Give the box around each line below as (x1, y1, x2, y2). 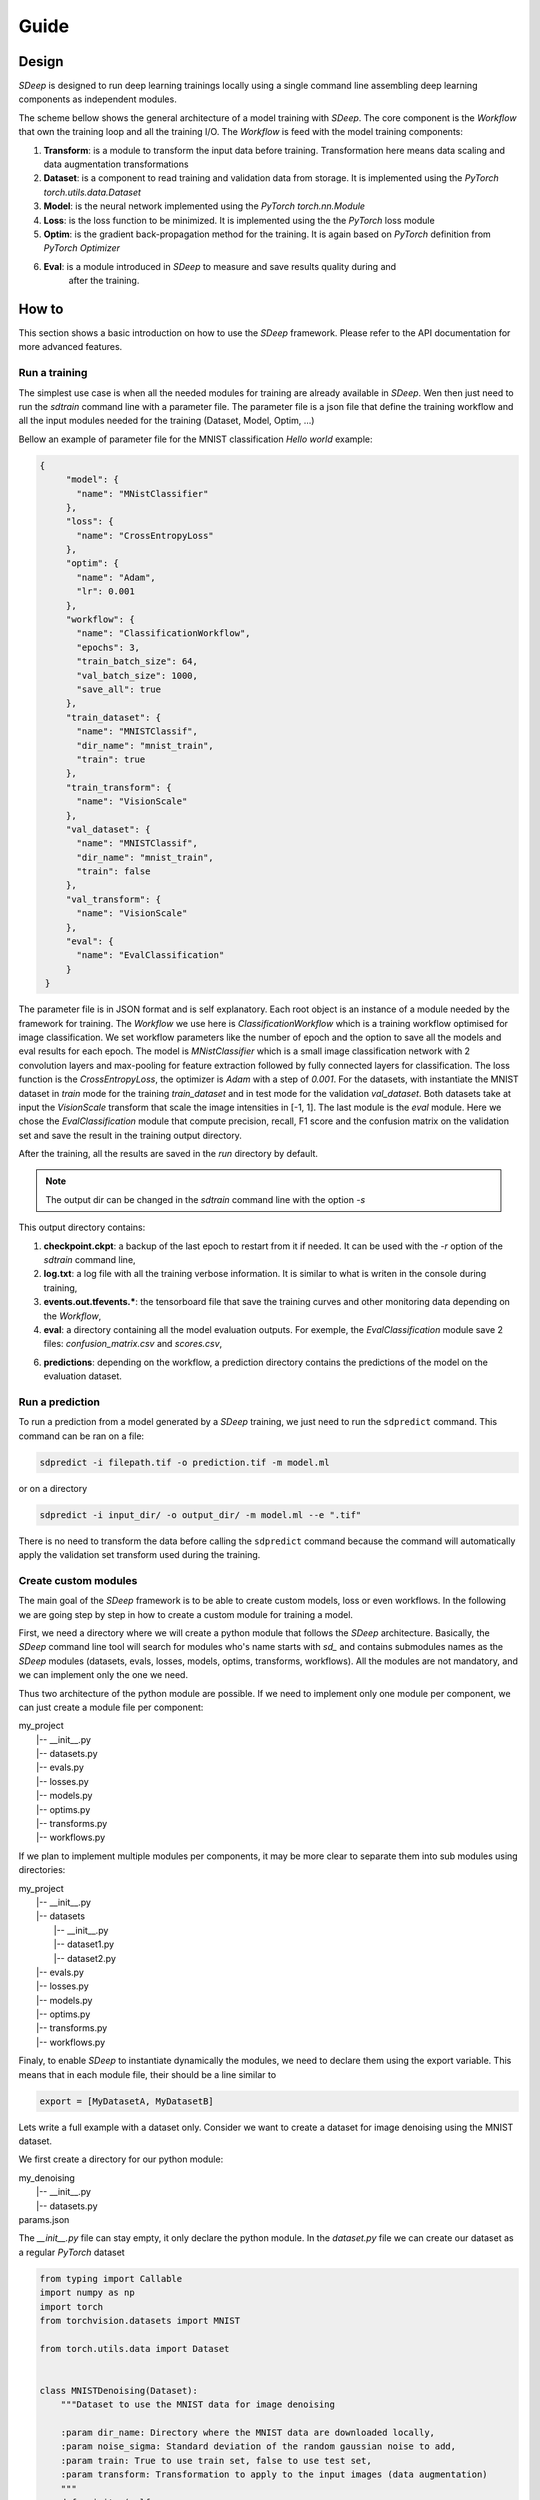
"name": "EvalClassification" (76, 950, 225, 961)
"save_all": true (76, 683, 162, 695)
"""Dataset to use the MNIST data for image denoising (60, 2399, 335, 2410)
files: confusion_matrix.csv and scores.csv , (43, 1338, 223, 1350)
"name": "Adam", (76, 571, 157, 583)
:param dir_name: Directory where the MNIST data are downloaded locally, (60, 2427, 435, 2439)
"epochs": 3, (76, 641, 140, 653)
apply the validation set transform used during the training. (18, 1549, 261, 1561)
